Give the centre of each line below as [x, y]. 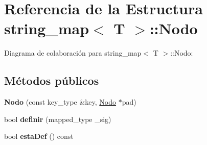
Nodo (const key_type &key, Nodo [60, 102]
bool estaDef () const [39, 136]
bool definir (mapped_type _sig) [58, 119]
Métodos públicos [52, 80]
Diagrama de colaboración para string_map [73, 53]
